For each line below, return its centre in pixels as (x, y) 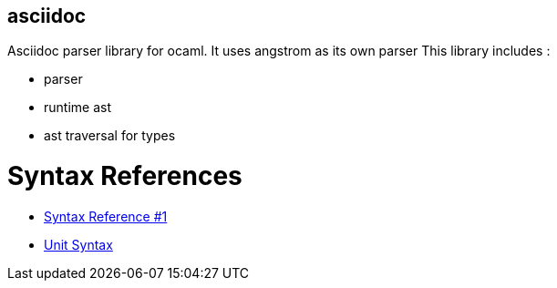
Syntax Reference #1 (106, 216)
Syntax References (125, 176)
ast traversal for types (110, 136)
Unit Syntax (78, 244)
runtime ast (77, 108)
